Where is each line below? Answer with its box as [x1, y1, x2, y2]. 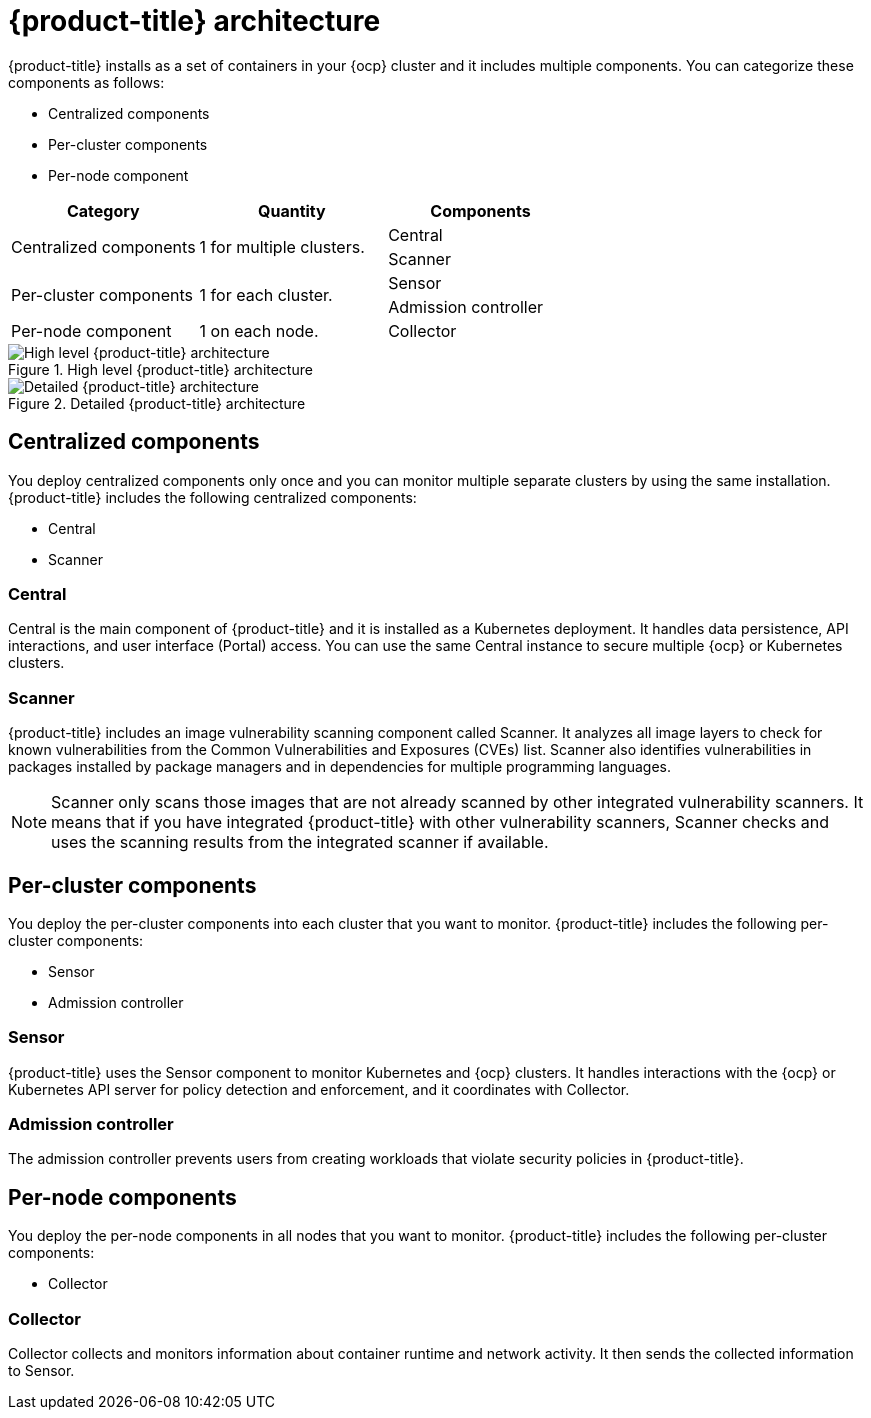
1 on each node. [199, 320, 319, 341]
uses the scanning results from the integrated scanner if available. [51, 832, 549, 853]
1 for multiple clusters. [199, 236, 365, 257]
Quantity [258, 200, 326, 221]
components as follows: [8, 73, 165, 91]
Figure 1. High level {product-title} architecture [8, 360, 313, 378]
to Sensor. [8, 1362, 75, 1380]
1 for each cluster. [199, 284, 333, 305]
